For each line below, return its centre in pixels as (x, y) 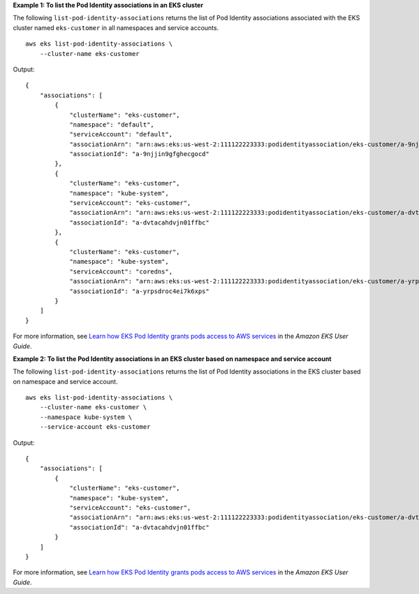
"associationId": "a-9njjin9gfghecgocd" (139, 154)
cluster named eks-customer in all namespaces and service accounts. (116, 27)
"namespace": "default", (112, 125)
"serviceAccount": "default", (121, 134)
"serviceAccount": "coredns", (121, 271)
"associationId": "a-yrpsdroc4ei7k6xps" (139, 291)
